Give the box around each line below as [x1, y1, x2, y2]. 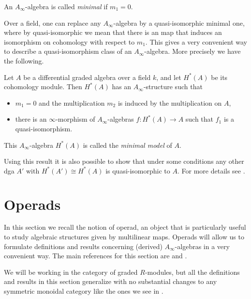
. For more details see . [177, 165, 245, 175]
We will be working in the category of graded [4, 267, 138, 277]
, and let [156, 72, 181, 82]
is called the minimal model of [83, 140, 172, 150]
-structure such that [143, 81, 203, 92]
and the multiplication [39, 97, 105, 108]
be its [211, 72, 228, 82]
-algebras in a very [175, 241, 230, 251]
